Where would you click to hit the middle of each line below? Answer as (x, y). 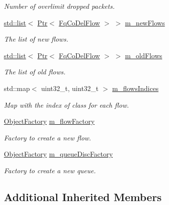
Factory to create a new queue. (50, 170)
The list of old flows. (35, 72)
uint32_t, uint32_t (70, 88)
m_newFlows (145, 22)
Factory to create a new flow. (48, 137)
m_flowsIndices (135, 88)
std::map (17, 88)
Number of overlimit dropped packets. (59, 6)
